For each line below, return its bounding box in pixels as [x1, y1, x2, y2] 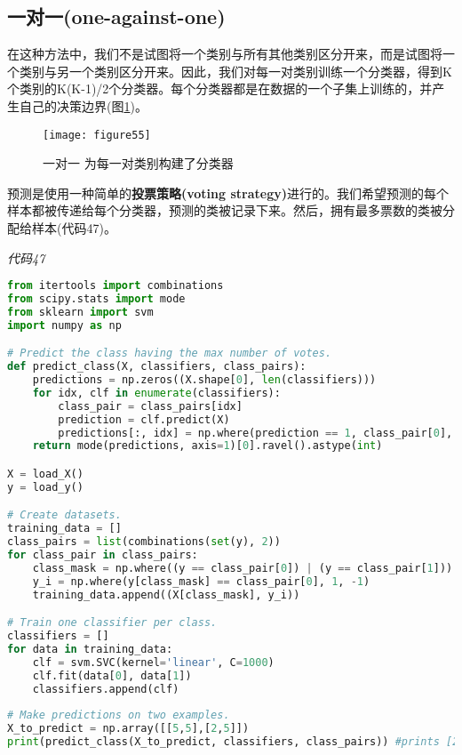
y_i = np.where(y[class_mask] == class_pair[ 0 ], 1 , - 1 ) [32, 574, 370, 588]
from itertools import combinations [7, 279, 224, 293]
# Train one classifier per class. [7, 616, 218, 630]
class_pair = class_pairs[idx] [58, 399, 243, 413]
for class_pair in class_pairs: [7, 549, 198, 562]
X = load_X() [7, 468, 84, 481]
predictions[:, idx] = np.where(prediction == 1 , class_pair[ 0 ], [58, 426, 453, 439]
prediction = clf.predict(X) [58, 413, 230, 426]
